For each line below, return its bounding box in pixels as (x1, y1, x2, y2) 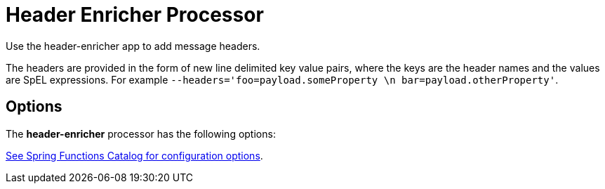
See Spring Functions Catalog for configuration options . (6, 149, 263, 162)
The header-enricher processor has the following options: (6, 127, 276, 140)
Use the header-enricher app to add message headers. (6, 39, 260, 52)
